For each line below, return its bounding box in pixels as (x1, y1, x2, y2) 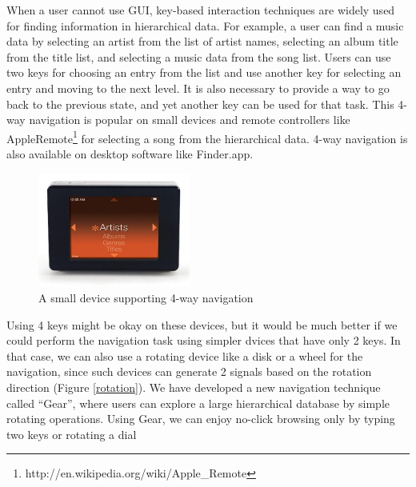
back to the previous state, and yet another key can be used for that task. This (6, 95, 394, 112)
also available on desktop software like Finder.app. (6, 146, 254, 162)
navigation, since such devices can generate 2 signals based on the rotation (6, 363, 372, 380)
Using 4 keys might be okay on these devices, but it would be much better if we (6, 316, 398, 333)
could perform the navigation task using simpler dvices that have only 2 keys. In (6, 332, 401, 349)
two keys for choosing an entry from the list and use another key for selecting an (6, 64, 402, 81)
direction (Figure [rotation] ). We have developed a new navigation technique (6, 379, 381, 396)
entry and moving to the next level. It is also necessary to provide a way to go (6, 79, 390, 96)
